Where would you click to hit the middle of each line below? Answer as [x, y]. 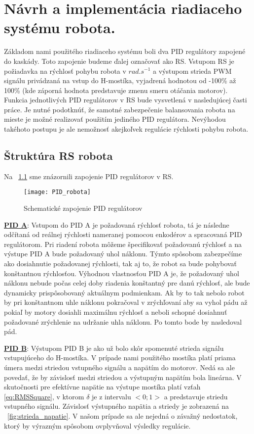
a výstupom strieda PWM [192, 71]
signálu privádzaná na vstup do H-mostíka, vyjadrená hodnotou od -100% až [120, 80]
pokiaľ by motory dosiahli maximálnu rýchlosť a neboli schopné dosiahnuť [116, 312]
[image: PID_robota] [57, 192]
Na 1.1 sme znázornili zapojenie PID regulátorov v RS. [89, 176]
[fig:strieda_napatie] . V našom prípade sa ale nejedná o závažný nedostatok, [123, 415]
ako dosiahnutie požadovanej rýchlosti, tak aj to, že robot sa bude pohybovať [121, 264]
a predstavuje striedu [196, 396]
